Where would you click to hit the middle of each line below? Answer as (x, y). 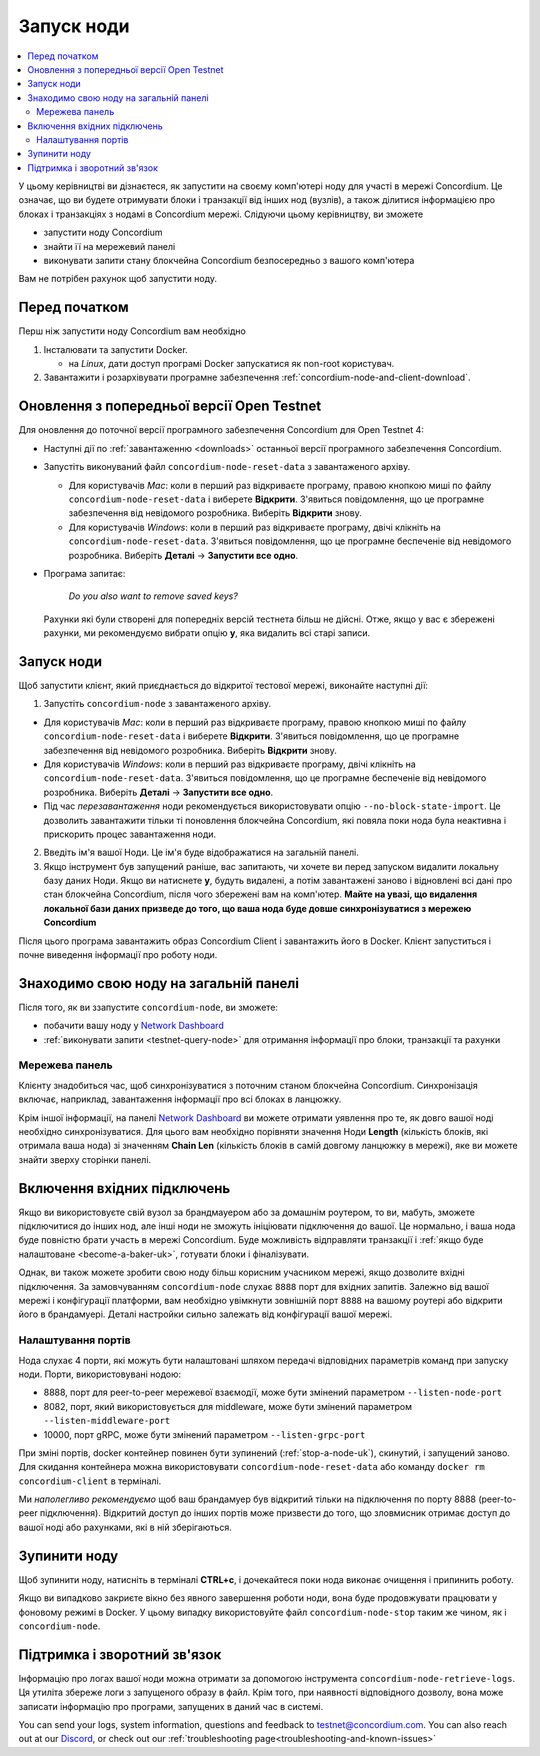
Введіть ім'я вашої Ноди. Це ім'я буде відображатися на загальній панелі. (201, 852)
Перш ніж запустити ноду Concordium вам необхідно (132, 331)
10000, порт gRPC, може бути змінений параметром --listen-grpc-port (204, 1434)
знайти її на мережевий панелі (109, 246)
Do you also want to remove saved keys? (153, 596)
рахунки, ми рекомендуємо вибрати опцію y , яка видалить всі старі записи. (207, 633)
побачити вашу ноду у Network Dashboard (133, 1026)
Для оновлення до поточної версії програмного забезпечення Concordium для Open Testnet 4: (221, 430)
